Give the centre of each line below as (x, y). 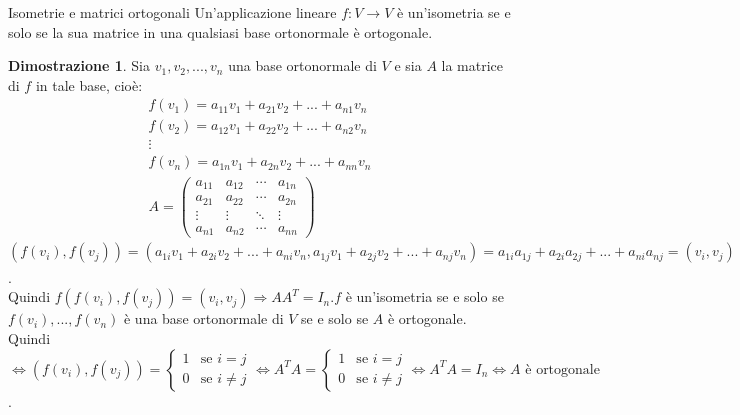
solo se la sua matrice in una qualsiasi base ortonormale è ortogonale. (220, 31)
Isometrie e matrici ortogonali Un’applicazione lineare (172, 12)
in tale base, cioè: (89, 84)
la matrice (472, 65)
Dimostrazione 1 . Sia (79, 65)
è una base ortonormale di (203, 318)
